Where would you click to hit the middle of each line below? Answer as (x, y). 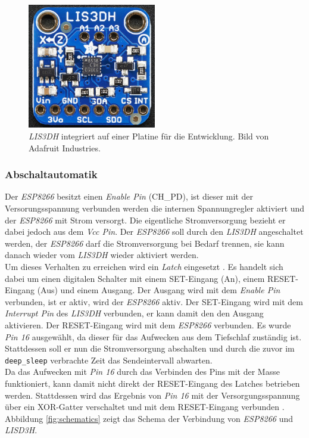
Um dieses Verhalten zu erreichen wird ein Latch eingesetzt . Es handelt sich (144, 266)
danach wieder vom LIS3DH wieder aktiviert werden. (102, 255)
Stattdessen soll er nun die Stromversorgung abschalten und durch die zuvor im (150, 348)
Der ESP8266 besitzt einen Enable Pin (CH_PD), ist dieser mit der (129, 196)
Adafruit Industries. (65, 147)
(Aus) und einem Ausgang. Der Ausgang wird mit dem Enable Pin (159, 290)
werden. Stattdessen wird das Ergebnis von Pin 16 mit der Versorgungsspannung (152, 395)
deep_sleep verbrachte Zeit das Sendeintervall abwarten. (109, 360)
